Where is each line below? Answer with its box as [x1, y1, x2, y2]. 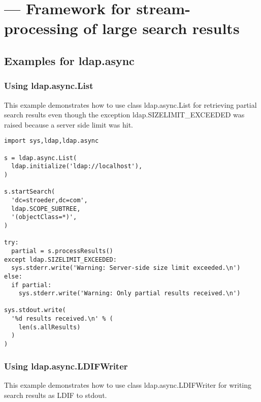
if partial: [11, 281, 52, 289]
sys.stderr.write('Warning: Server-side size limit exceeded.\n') [11, 264, 241, 272]
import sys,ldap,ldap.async [4, 137, 99, 145]
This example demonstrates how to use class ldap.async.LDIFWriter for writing [4, 379, 252, 390]
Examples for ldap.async [4, 52, 135, 68]
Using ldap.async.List [4, 79, 93, 92]
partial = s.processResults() [11, 247, 113, 255]
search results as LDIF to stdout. [4, 389, 107, 400]
